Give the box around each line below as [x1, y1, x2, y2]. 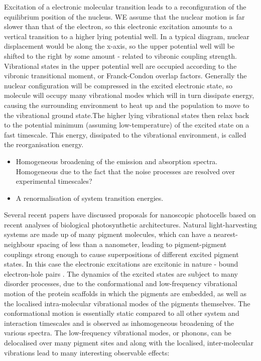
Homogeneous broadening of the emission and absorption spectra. [16, 156, 218, 166]
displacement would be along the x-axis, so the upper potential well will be [4, 41, 235, 51]
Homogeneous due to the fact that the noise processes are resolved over [16, 166, 235, 176]
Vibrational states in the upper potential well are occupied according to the [4, 60, 237, 71]
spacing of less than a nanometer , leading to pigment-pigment [37, 239, 227, 250]
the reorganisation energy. [4, 139, 84, 150]
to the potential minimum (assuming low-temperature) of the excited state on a [4, 119, 249, 130]
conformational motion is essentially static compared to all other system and [4, 308, 239, 318]
